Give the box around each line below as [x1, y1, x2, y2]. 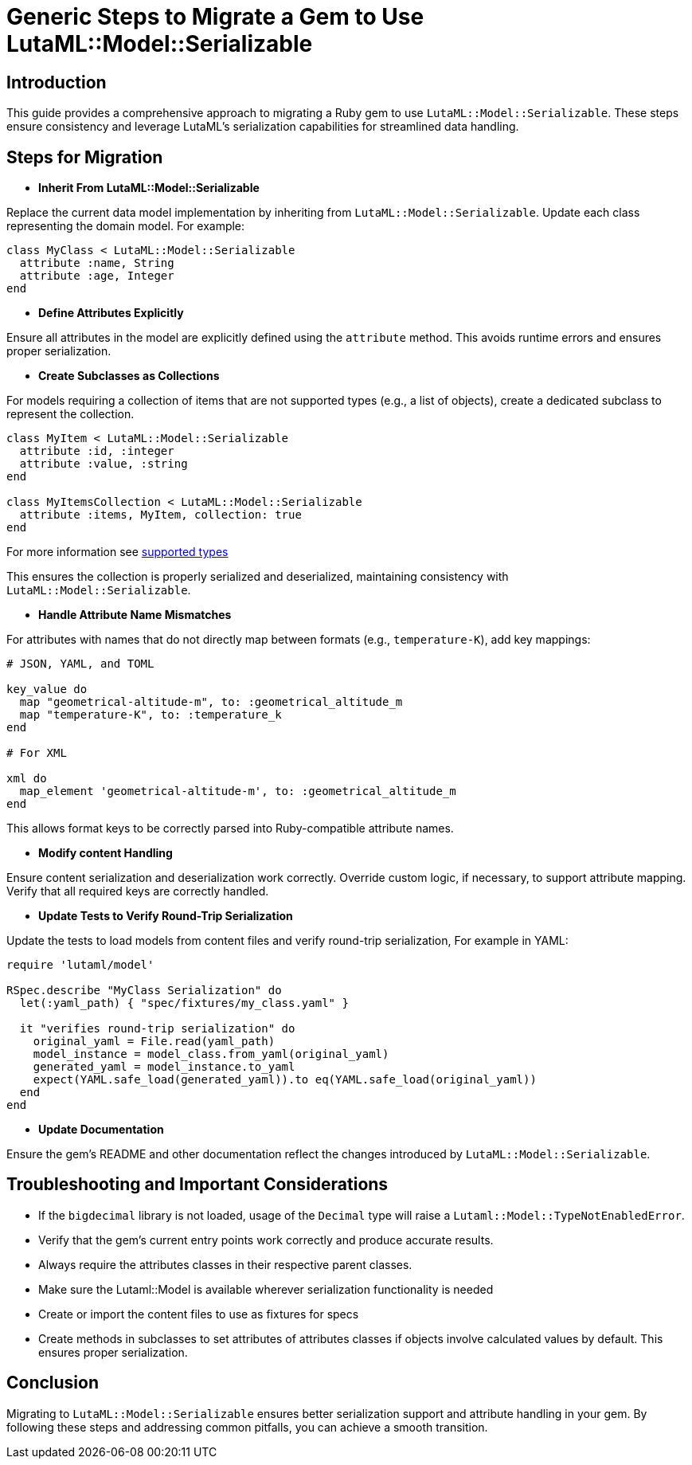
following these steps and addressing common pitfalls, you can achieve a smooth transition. [6, 1420, 488, 1434]
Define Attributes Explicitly [38, 306, 184, 320]
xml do [6, 772, 47, 785]
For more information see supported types [6, 545, 229, 559]
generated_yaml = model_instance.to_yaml [33, 1060, 295, 1074]
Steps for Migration [6, 147, 163, 167]
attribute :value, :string [19, 457, 188, 471]
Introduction [6, 72, 107, 92]
